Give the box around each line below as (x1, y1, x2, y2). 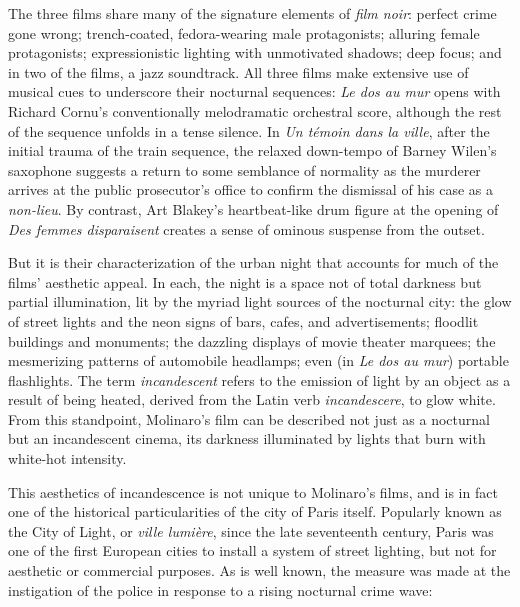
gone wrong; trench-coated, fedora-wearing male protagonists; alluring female (8, 22, 480, 43)
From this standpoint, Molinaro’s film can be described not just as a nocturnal (8, 408, 490, 429)
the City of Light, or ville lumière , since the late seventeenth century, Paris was (8, 520, 494, 541)
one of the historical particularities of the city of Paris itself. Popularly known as (8, 501, 502, 522)
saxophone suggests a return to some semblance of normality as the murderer (8, 159, 481, 180)
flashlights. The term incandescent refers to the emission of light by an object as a (8, 369, 511, 390)
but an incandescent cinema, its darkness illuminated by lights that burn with (8, 428, 486, 449)
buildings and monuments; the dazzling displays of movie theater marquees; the (8, 330, 496, 351)
